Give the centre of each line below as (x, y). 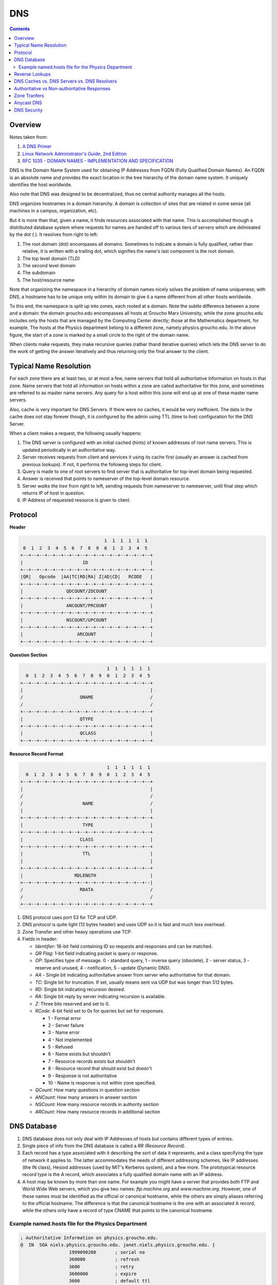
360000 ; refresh (104, 1260)
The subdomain (39, 273)
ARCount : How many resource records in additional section (98, 1112)
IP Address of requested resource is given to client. (76, 500)
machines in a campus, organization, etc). (54, 211)
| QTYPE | (87, 719)
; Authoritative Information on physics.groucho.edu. (89, 1238)
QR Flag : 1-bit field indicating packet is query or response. (97, 953)
